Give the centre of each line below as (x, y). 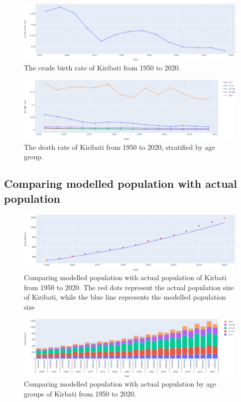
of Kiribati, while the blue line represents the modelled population (125, 297)
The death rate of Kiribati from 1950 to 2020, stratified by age (120, 147)
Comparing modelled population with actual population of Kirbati (125, 277)
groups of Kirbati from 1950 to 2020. (80, 393)
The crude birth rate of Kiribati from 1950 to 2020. (102, 68)
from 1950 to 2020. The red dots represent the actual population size (129, 287)
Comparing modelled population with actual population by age (120, 384)
